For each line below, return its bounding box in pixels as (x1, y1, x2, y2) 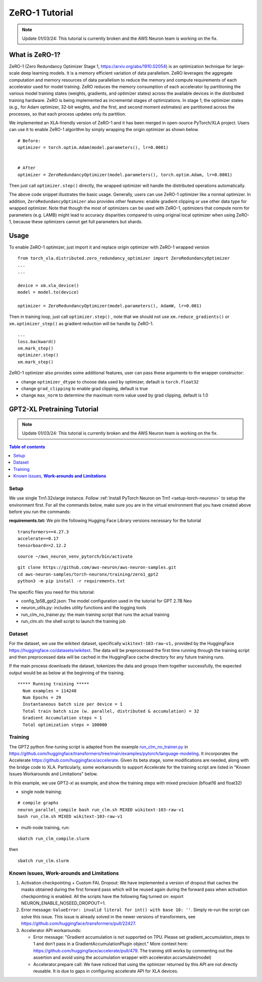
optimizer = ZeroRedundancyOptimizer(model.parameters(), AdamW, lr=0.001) (17, 303, 202, 309)
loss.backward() (17, 339, 56, 344)
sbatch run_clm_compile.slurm (17, 836, 90, 841)
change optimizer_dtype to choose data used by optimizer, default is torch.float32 (21, 379, 199, 384)
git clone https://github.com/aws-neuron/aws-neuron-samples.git (17, 565, 177, 570)
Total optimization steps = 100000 (22, 722, 108, 728)
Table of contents (9, 444, 46, 449)
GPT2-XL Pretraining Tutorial (9, 405, 99, 414)
